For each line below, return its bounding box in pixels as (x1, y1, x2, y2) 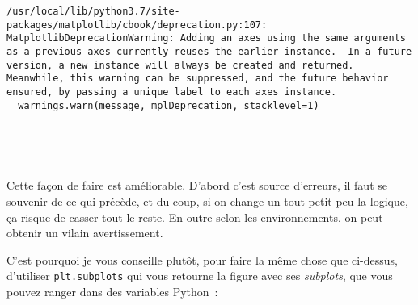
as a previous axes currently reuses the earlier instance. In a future (6, 45, 412, 57)
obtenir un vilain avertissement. (6, 224, 163, 241)
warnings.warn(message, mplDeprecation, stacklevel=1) (18, 99, 319, 111)
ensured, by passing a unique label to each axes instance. (6, 86, 337, 98)
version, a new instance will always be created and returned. (6, 59, 354, 71)
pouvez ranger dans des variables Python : (6, 283, 218, 300)
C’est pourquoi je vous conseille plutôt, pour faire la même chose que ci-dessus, (6, 251, 399, 268)
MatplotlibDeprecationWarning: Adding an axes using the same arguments (6, 32, 406, 44)
